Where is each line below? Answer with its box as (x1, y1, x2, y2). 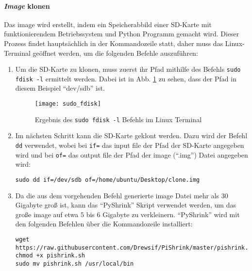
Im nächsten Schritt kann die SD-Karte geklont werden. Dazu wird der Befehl (15, 130, 248, 141)
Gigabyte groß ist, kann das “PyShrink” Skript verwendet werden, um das (15, 200, 236, 210)
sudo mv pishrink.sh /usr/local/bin (15, 260, 134, 267)
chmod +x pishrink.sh (15, 252, 85, 259)
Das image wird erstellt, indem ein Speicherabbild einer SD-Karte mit (4, 19, 212, 29)
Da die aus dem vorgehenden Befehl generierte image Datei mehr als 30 (15, 190, 228, 200)
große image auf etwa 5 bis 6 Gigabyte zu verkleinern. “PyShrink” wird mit (15, 209, 240, 219)
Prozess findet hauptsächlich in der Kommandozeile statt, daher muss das (4, 38, 223, 48)
